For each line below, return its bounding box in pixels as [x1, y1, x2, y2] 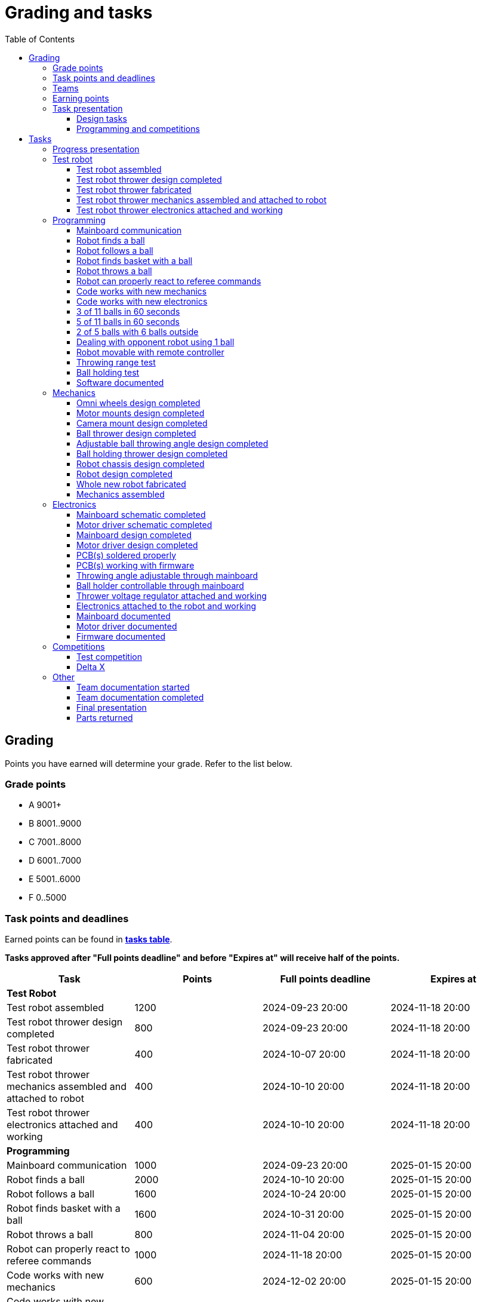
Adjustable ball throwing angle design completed [76, 438, 269, 449]
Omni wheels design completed [76, 397, 201, 408]
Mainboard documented [76, 610, 171, 621]
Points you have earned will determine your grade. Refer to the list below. [5, 758, 292, 769]
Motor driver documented [76, 621, 177, 631]
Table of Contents [5, 33, 75, 44]
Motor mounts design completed [76, 407, 205, 418]
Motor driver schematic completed [76, 519, 212, 530]
